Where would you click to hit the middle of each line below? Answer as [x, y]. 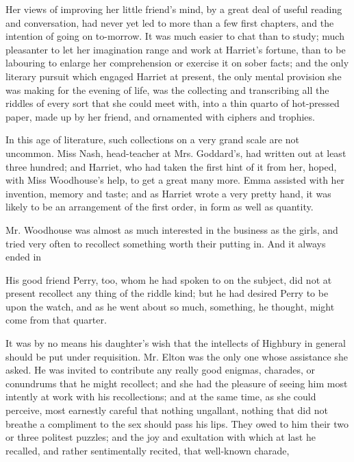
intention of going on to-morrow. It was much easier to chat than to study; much [175, 36]
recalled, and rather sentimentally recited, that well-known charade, [148, 450]
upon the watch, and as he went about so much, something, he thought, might [170, 306]
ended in [24, 257]
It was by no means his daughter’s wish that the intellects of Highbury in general [176, 343]
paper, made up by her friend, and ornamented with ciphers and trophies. [160, 116]
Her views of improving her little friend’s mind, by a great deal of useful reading [174, 9]
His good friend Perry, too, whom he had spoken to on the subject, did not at [169, 279]
